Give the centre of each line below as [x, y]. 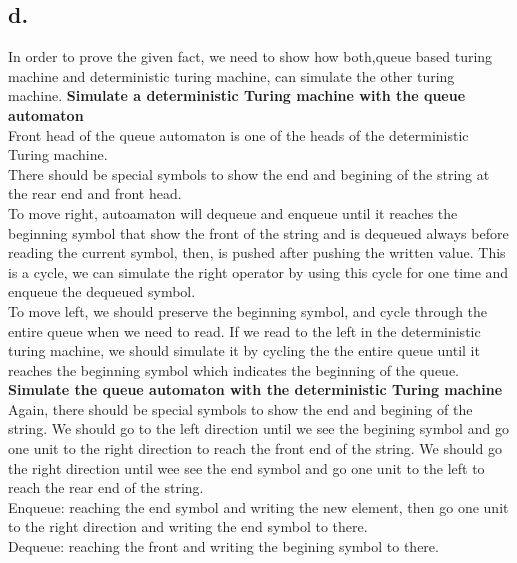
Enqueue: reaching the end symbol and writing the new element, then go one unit [258, 506]
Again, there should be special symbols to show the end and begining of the [240, 408]
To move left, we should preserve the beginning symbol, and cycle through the [248, 310]
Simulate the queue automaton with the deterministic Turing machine [255, 389]
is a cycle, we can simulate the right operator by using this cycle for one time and [258, 271]
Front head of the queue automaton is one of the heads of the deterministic [238, 134]
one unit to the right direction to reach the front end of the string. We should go [255, 448]
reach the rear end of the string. [106, 487]
